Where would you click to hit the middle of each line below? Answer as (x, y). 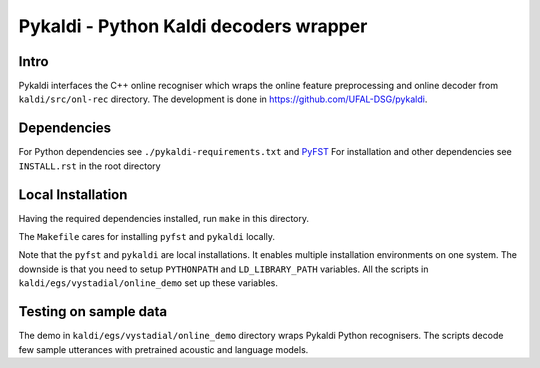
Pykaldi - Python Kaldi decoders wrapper (193, 26)
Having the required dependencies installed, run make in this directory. (164, 218)
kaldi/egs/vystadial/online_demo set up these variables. (148, 283)
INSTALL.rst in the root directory (89, 166)
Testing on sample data (93, 311)
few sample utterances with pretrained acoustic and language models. (163, 349)
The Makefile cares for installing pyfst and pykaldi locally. (146, 237)
